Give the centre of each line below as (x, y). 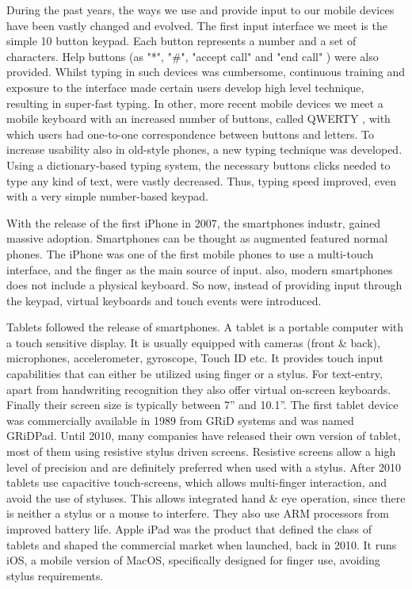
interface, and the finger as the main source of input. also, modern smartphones (200, 269)
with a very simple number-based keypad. (107, 196)
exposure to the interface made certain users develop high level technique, (185, 87)
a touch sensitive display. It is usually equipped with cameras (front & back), (193, 342)
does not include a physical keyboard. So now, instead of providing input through (204, 285)
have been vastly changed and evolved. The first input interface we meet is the (197, 25)
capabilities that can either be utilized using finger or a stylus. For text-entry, (195, 374)
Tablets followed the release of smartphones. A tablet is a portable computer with (205, 327)
